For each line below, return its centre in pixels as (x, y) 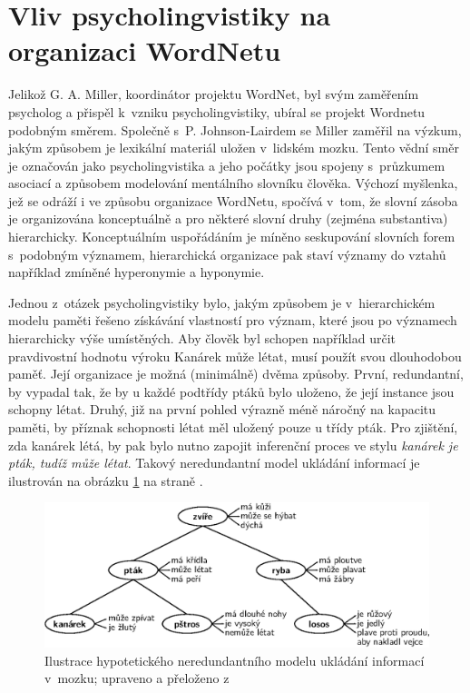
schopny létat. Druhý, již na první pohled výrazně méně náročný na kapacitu (222, 409)
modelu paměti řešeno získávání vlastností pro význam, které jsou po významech (233, 320)
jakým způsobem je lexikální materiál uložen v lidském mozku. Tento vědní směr (234, 148)
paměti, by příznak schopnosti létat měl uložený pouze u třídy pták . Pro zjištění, (233, 427)
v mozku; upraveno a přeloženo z (137, 678)
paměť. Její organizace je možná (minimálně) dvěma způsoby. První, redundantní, (236, 374)
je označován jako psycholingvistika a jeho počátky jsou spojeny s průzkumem (227, 165)
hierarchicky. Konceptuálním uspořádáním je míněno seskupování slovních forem (232, 237)
